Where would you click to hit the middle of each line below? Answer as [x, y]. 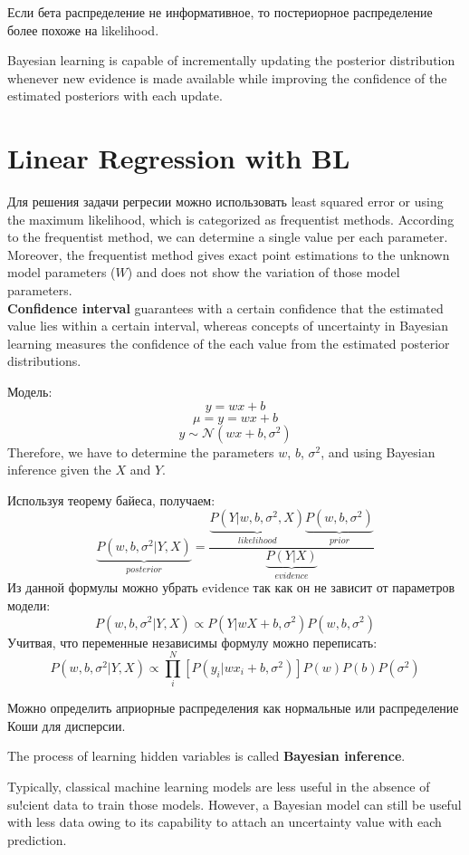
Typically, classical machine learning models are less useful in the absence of [219, 786]
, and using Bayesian [378, 452]
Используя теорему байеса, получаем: [111, 500]
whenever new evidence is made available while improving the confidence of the [227, 77]
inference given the [59, 470]
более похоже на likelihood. [83, 29]
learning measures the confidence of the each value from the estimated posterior [229, 343]
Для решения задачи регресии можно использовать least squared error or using [225, 202]
